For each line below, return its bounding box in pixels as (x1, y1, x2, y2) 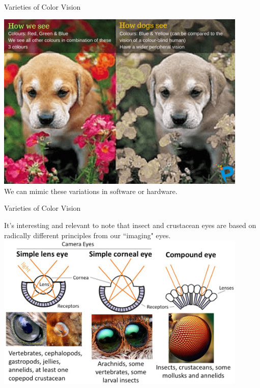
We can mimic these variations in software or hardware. (4, 185, 178, 196)
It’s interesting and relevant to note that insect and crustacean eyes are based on (4, 220, 256, 231)
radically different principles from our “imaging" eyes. (4, 230, 171, 240)
